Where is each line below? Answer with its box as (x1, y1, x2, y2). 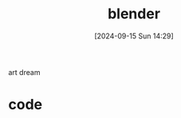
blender (107, 5, 161, 23)
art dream (8, 67, 41, 77)
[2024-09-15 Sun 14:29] (94, 31, 174, 41)
